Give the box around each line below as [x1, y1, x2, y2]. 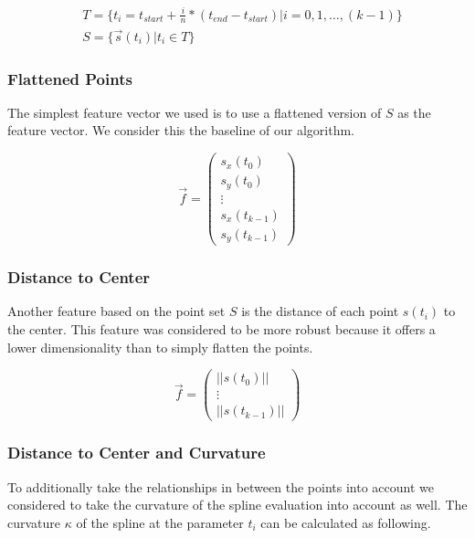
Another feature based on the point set [7, 301, 226, 321]
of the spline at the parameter [76, 512, 244, 532]
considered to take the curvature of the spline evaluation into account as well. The [7, 495, 468, 514]
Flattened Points [7, 67, 132, 90]
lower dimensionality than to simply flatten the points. [7, 337, 313, 356]
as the [397, 102, 431, 121]
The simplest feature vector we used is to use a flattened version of [7, 102, 382, 121]
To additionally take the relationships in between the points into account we [7, 477, 434, 496]
